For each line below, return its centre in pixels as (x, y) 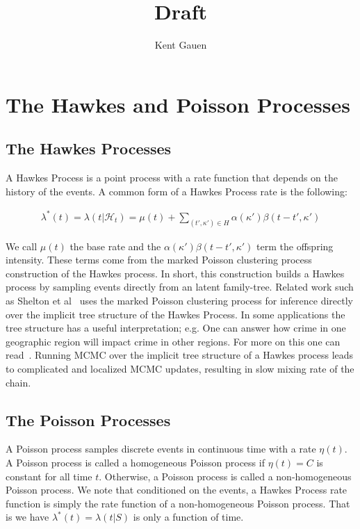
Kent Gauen (181, 45)
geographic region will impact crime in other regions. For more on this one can (173, 341)
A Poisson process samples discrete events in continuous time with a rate (161, 449)
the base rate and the (115, 246)
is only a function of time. (188, 517)
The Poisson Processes (88, 420)
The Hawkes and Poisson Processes (178, 104)
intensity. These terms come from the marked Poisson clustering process (159, 260)
